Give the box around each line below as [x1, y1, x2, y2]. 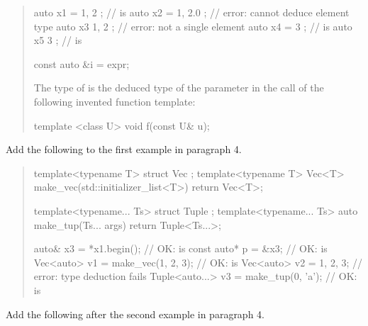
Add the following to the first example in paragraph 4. [6, 142, 242, 157]
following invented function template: [33, 94, 196, 108]
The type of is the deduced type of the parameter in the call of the [33, 80, 324, 95]
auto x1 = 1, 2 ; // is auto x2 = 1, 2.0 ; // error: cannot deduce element [33, 5, 350, 19]
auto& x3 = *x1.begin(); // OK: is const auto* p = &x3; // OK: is [33, 241, 328, 256]
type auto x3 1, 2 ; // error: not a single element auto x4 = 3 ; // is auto [33, 18, 352, 33]
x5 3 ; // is [33, 33, 82, 47]
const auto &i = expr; [33, 56, 130, 71]
